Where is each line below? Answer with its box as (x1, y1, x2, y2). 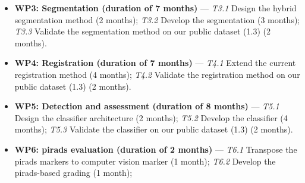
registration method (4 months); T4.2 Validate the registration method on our (14, 68, 300, 80)
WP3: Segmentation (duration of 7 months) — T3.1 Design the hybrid (14, 2, 297, 14)
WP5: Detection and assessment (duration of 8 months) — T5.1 (14, 100, 279, 112)
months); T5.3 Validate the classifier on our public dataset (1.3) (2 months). (14, 123, 293, 135)
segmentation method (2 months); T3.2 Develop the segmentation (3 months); (14, 13, 300, 26)
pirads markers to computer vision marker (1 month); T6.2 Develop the (14, 154, 276, 167)
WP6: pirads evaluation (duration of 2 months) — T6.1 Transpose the (14, 143, 297, 155)
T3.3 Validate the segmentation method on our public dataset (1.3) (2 (14, 25, 271, 37)
